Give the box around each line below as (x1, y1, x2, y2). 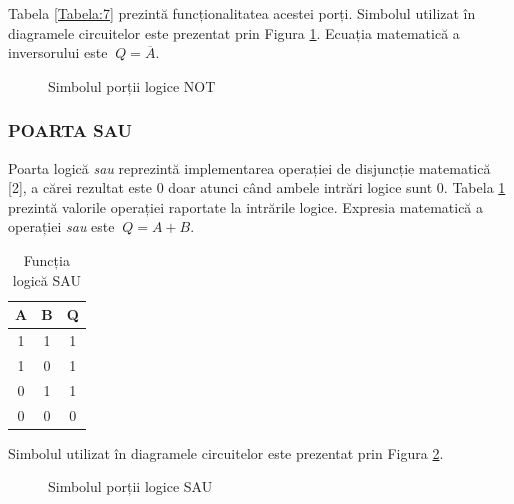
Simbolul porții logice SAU (48, 476, 213, 497)
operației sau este (8, 216, 115, 237)
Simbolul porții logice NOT (48, 75, 216, 96)
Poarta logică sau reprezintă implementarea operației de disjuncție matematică (8, 157, 491, 178)
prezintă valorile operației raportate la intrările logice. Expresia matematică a (8, 196, 484, 217)
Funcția (23, 249, 70, 270)
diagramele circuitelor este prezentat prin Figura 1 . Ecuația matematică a (8, 22, 460, 43)
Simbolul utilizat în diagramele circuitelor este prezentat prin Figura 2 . (8, 442, 444, 463)
